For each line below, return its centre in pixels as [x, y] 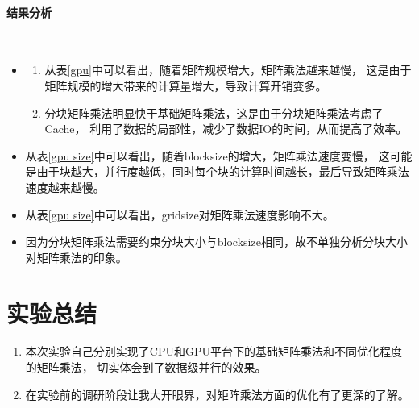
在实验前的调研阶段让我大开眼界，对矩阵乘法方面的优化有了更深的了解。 [217, 394]
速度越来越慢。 [65, 187]
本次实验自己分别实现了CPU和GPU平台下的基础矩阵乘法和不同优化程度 [214, 351]
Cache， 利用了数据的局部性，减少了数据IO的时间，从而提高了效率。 [226, 129]
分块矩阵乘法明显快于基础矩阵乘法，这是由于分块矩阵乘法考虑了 [214, 112]
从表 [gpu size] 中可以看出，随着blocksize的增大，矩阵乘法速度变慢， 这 [207, 155]
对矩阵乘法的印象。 [76, 257]
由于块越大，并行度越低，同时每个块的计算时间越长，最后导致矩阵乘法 [223, 171]
